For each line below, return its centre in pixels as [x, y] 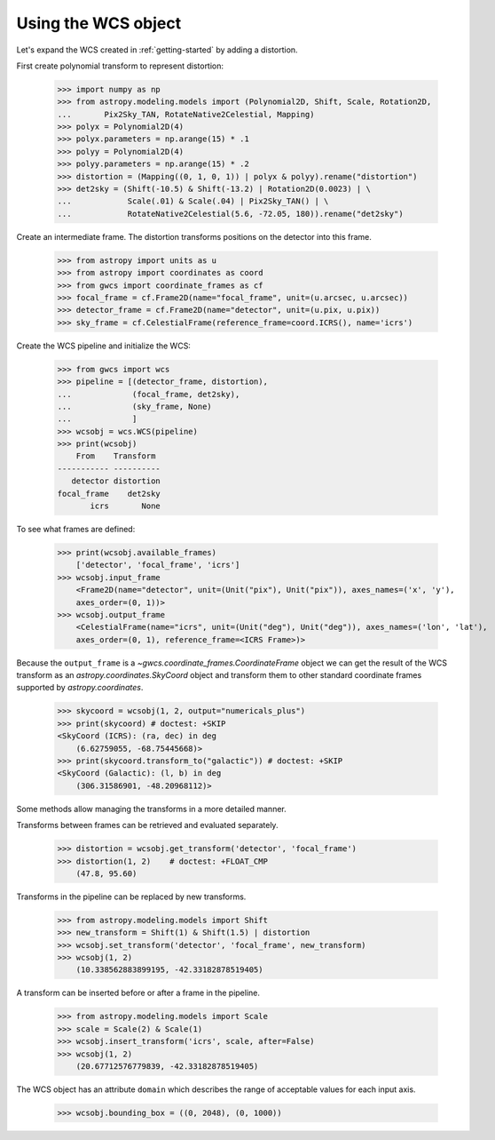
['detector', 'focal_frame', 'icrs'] [158, 565]
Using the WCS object [99, 23]
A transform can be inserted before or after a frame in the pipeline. [138, 993]
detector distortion [116, 481]
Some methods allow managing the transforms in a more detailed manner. [152, 809]
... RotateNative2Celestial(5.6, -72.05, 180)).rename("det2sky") [230, 214]
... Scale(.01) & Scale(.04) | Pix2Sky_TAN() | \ [193, 201]
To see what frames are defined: [76, 529]
